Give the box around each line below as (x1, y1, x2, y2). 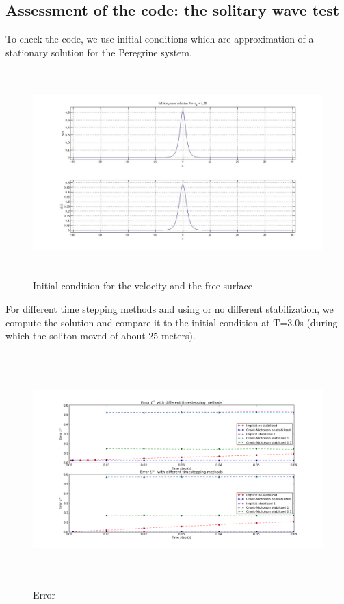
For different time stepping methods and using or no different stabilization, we (5, 301, 334, 315)
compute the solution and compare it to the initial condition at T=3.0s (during (5, 315, 338, 329)
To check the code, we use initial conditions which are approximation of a (5, 32, 314, 46)
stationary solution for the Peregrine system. (5, 45, 192, 59)
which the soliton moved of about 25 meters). (5, 328, 196, 343)
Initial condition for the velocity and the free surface (33, 278, 253, 293)
